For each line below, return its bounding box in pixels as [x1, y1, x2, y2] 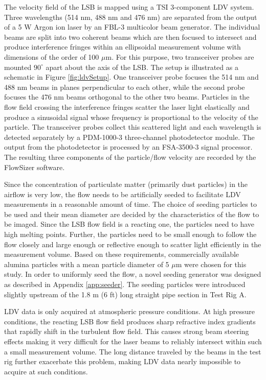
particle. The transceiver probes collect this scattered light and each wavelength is [4, 122, 261, 132]
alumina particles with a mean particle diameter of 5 [4, 258, 169, 269]
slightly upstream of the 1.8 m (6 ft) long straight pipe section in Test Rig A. [4, 289, 247, 299]
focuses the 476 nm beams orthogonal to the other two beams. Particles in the [4, 91, 250, 102]
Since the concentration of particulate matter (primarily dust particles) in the [4, 179, 248, 189]
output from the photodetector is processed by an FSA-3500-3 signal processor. [4, 141, 253, 152]
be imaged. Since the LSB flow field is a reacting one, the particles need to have [4, 219, 255, 229]
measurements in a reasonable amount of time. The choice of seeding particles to [4, 199, 257, 209]
